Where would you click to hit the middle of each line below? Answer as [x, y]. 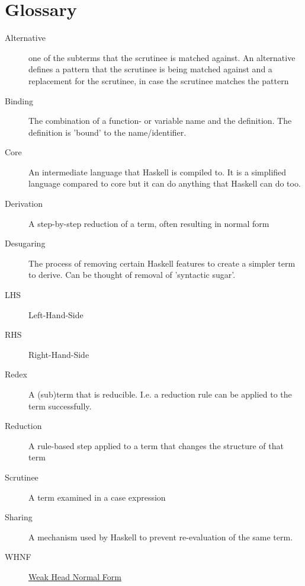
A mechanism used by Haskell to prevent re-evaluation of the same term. [161, 537]
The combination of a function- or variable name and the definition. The [160, 121]
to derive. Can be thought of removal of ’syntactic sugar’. [132, 275]
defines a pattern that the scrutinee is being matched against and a [150, 69]
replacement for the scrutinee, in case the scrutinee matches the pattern [159, 80]
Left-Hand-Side [56, 314]
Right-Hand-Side [59, 354]
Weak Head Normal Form [75, 576]
